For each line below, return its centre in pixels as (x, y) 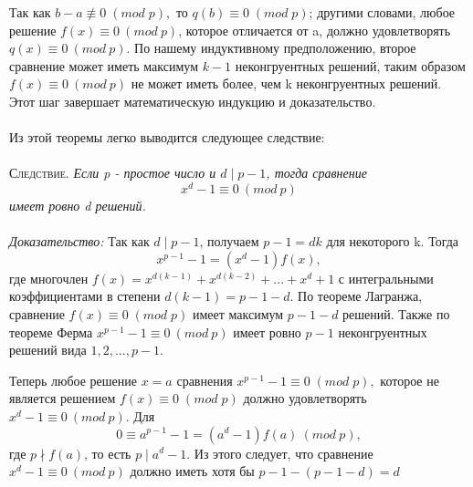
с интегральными (386, 278)
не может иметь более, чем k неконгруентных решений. (286, 83)
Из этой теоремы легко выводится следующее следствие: (167, 137)
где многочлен (49, 278)
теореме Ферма (51, 332)
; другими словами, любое (382, 12)
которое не (410, 380)
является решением (63, 398)
